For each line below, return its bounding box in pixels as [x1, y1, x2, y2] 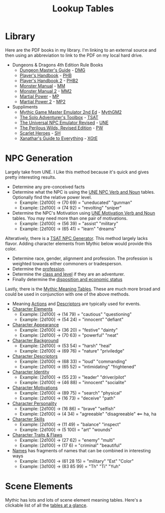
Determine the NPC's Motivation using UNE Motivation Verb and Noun [12, 210, 156, 216]
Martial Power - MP [19, 93, 59, 99]
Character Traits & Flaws [12, 432, 63, 437]
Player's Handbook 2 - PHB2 [19, 78, 79, 83]
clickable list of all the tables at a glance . [5, 502, 88, 508]
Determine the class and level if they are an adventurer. [12, 271, 125, 277]
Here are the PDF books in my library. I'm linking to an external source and [5, 47, 157, 53]
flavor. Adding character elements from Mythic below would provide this [5, 240, 152, 246]
